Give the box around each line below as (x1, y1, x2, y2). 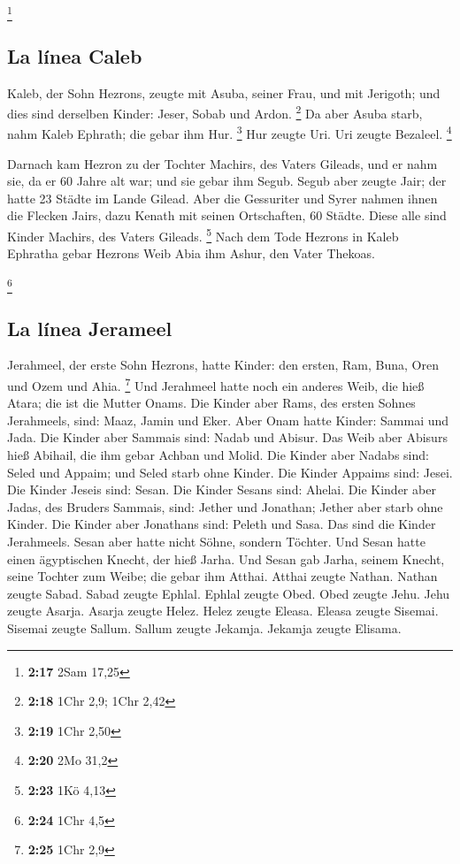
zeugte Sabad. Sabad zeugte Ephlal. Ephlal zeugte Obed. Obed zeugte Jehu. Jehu (7, 584, 450, 602)
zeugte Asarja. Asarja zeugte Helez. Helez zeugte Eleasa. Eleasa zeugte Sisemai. (7, 601, 439, 620)
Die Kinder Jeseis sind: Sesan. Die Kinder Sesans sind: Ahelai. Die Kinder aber (7, 480, 436, 499)
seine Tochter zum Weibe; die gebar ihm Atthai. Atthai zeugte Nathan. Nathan (7, 567, 438, 585)
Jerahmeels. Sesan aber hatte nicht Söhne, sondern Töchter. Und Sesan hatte (7, 531, 425, 550)
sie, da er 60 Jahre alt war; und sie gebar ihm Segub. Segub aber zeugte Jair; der (7, 172, 447, 190)
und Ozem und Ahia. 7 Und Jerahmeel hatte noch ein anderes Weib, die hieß (7, 373, 425, 394)
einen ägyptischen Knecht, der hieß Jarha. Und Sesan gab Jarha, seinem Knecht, (7, 549, 445, 568)
